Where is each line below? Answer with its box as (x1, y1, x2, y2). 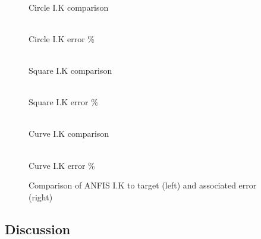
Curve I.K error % (29, 159, 95, 171)
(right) (29, 190, 53, 203)
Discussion (5, 219, 71, 238)
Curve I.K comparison (29, 127, 109, 140)
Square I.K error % (29, 96, 98, 108)
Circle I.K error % (29, 32, 95, 45)
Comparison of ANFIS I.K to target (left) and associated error (29, 179, 257, 191)
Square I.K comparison (29, 64, 112, 76)
